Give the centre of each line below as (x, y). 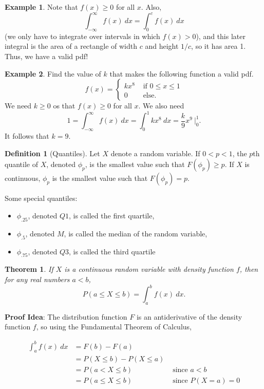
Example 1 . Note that (41, 7)
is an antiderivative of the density (189, 316)
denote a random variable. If (155, 153)
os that (64, 106)
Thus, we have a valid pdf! (46, 56)
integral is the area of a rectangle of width (71, 46)
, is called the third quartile (112, 251)
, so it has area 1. (219, 46)
